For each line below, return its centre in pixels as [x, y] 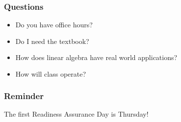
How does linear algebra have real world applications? [96, 57]
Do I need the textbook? [52, 41]
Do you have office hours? [54, 25]
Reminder [24, 95]
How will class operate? [51, 74]
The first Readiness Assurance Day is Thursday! [76, 113]
